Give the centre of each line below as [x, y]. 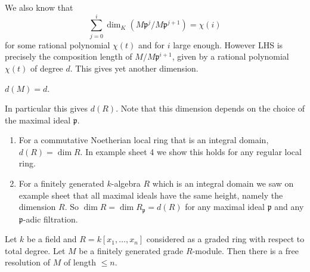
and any [289, 207]
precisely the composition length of [69, 56]
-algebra [126, 183]
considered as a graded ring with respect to [225, 239]
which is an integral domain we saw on [223, 183]
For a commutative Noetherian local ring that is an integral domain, [144, 140]
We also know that [39, 7]
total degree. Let [35, 250]
